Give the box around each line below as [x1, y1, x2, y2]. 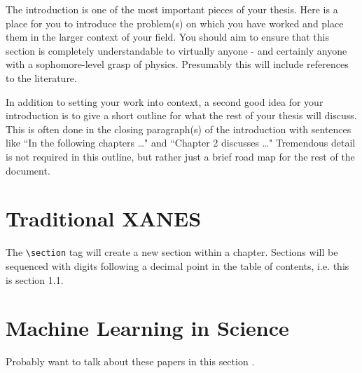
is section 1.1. [6, 272, 64, 287]
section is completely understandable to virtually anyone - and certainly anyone [6, 43, 347, 57]
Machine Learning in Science [6, 313, 289, 342]
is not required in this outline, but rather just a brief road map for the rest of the [6, 149, 355, 163]
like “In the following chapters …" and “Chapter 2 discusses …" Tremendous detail [6, 135, 356, 150]
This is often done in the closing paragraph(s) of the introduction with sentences [6, 121, 351, 136]
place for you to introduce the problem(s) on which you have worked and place [6, 15, 344, 30]
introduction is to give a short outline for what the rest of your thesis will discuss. [6, 108, 357, 123]
